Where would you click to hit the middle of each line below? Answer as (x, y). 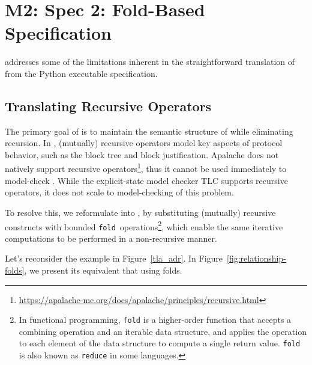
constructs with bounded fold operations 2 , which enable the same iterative (144, 225)
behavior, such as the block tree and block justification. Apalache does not (142, 154)
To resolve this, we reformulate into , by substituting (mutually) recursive (140, 212)
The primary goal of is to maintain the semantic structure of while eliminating (149, 131)
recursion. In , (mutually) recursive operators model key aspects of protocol (144, 143)
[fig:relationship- (256, 258)
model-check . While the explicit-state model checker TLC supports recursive (146, 180)
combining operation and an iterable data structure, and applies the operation (163, 331)
